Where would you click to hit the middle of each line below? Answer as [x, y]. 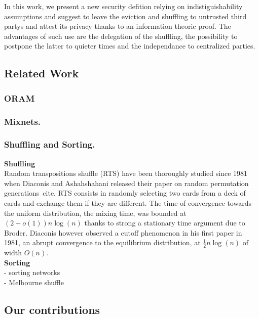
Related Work [42, 73]
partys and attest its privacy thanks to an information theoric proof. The [118, 26]
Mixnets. [23, 121]
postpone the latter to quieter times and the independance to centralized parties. [130, 46]
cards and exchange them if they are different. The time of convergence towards [128, 203]
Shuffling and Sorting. [50, 144]
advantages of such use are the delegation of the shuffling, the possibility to [121, 36]
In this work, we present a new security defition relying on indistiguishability [123, 6]
